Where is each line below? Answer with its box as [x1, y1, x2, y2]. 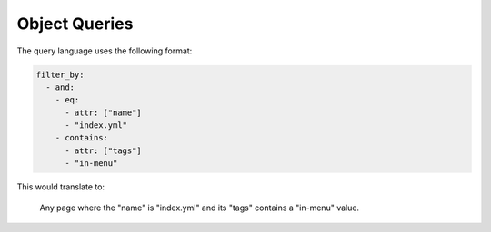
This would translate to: [16, 181, 105, 192]
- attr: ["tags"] [65, 145, 143, 156]
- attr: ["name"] [65, 107, 143, 118]
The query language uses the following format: [16, 45, 193, 56]
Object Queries [16, 14, 134, 34]
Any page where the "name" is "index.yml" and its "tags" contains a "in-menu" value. [39, 202, 359, 213]
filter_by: [35, 69, 85, 80]
